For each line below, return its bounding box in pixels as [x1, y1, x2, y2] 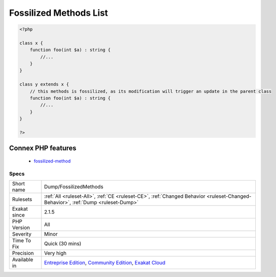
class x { [19, 40, 43, 46]
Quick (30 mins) [44, 240, 81, 247]
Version [12, 224, 30, 231]
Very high [44, 250, 67, 257]
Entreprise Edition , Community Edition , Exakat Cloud [44, 259, 166, 266]
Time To [12, 237, 32, 244]
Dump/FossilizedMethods [44, 184, 103, 190]
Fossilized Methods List [9, 7, 108, 18]
